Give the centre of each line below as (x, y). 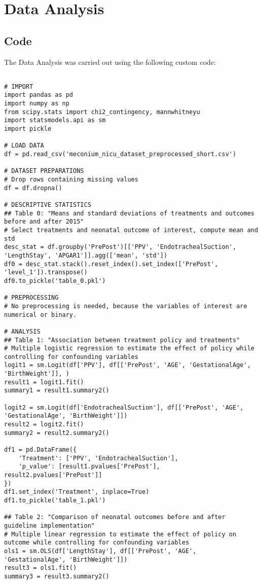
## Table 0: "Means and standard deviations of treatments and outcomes (129, 213)
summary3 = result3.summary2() (57, 576)
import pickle (28, 129)
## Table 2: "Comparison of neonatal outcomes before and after (115, 517)
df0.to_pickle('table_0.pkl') (55, 281)
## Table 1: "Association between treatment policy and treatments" (122, 340)
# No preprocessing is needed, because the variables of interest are (126, 306)
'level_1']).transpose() (46, 272)
